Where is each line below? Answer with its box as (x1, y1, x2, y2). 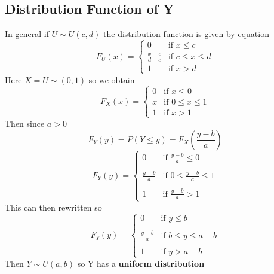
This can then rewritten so (5, 200, 102, 213)
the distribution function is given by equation (103, 28, 269, 40)
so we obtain (88, 73, 135, 86)
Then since (5, 117, 45, 129)
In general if (5, 28, 49, 40)
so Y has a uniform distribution (77, 257, 205, 269)
